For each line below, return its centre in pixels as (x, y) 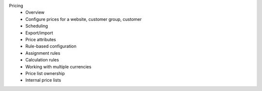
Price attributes (41, 39)
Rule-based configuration (51, 46)
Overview (35, 13)
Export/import (39, 33)
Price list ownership (45, 73)
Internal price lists (43, 80)
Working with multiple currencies (58, 67)
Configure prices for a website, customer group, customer (83, 19)
